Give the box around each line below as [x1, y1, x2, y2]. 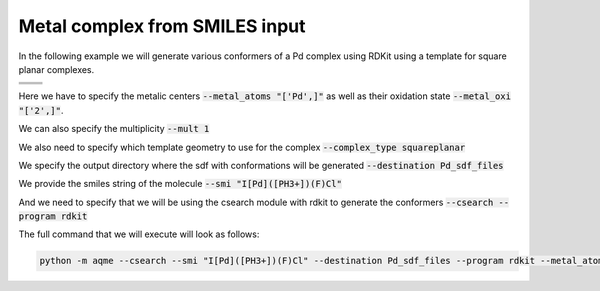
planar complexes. [18, 63, 95, 75]
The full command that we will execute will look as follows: [18, 228, 260, 240]
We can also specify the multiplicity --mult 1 [18, 123, 210, 135]
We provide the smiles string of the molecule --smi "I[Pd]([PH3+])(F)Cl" [18, 178, 342, 190]
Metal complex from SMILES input [18, 15, 306, 37]
